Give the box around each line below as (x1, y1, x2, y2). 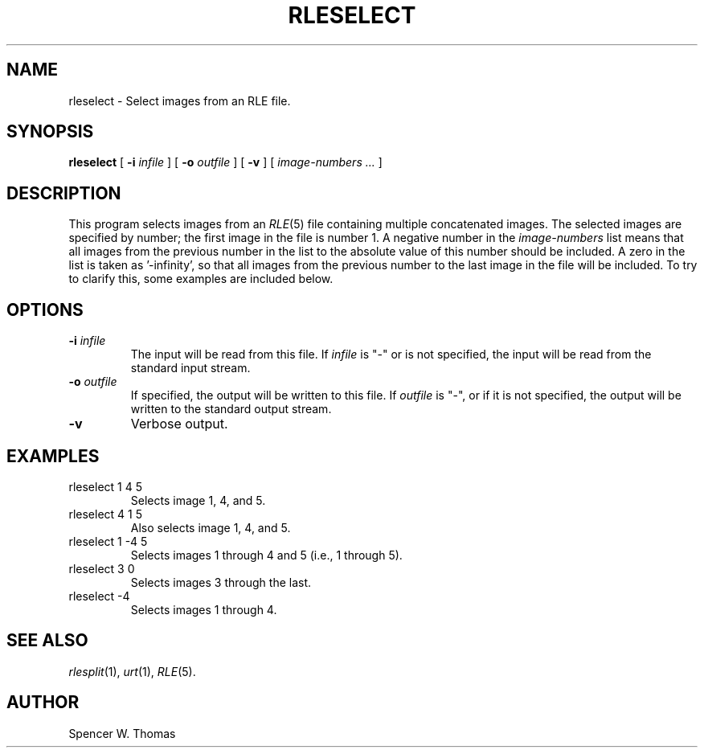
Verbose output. (130, 416, 228, 432)
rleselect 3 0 (68, 561, 135, 576)
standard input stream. (130, 361, 251, 375)
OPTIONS (6, 299, 84, 320)
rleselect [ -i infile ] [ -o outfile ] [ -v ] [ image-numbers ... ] (68, 155, 383, 170)
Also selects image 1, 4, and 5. (130, 520, 291, 535)
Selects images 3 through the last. (130, 575, 312, 589)
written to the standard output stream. (130, 402, 332, 416)
